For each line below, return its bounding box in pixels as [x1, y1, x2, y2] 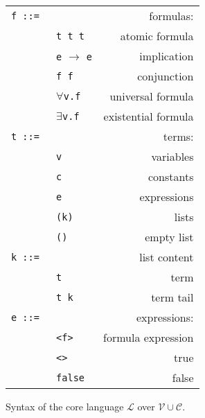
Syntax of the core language [6, 399, 124, 413]
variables [151, 148, 194, 164]
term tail [151, 289, 194, 305]
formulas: [149, 8, 194, 24]
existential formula [103, 108, 194, 124]
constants [148, 168, 194, 184]
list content [139, 249, 194, 265]
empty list [145, 229, 194, 245]
